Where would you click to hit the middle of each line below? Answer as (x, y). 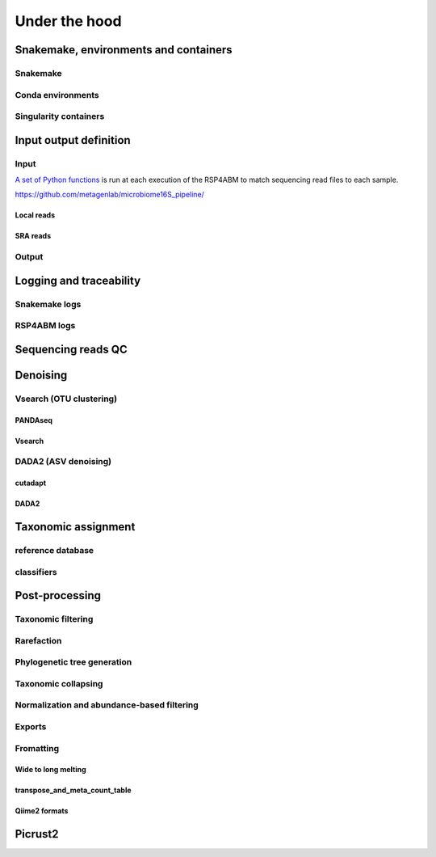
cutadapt (31, 483)
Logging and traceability (78, 280)
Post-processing (58, 595)
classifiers (36, 572)
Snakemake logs (48, 304)
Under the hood (68, 21)
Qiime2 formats (42, 811)
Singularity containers (60, 116)
